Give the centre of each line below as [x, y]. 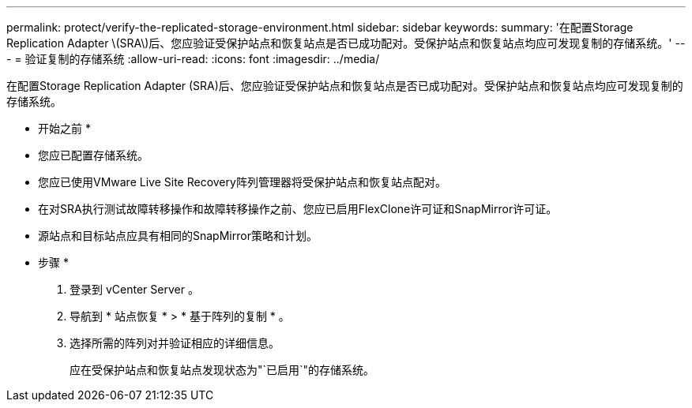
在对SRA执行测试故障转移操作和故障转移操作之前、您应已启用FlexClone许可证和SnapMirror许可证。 [298, 209]
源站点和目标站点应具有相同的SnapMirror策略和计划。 [178, 236]
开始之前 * [64, 128]
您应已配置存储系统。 [93, 155]
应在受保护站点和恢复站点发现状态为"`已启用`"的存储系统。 [222, 370]
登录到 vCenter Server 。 [134, 289]
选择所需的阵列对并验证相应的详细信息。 [175, 343]
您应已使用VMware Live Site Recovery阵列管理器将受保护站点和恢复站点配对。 [242, 182]
